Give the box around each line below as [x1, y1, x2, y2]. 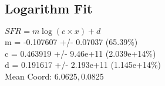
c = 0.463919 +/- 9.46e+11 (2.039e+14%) [5, 47, 156, 59]
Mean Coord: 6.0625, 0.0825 [5, 70, 104, 82]
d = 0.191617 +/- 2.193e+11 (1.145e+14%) [5, 59, 161, 71]
